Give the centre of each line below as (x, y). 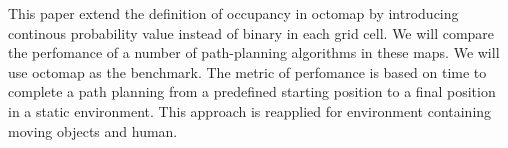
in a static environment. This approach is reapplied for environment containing (250, 110)
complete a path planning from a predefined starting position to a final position (252, 91)
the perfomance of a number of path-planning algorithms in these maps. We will (254, 52)
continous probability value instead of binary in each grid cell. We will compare (251, 32)
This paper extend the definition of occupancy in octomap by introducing (233, 13)
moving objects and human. (93, 130)
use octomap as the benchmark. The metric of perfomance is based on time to (247, 71)
